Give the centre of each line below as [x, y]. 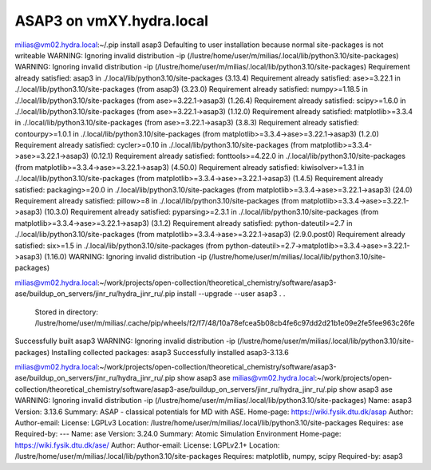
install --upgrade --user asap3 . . [231, 294]
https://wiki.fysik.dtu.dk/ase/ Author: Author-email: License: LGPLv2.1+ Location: [147, 445]
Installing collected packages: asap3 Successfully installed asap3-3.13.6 [170, 352]
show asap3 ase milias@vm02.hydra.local [246, 378]
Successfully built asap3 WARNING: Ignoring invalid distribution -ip [125, 341]
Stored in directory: [67, 312]
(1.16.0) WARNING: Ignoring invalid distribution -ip [126, 256]
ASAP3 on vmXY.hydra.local [112, 21]
